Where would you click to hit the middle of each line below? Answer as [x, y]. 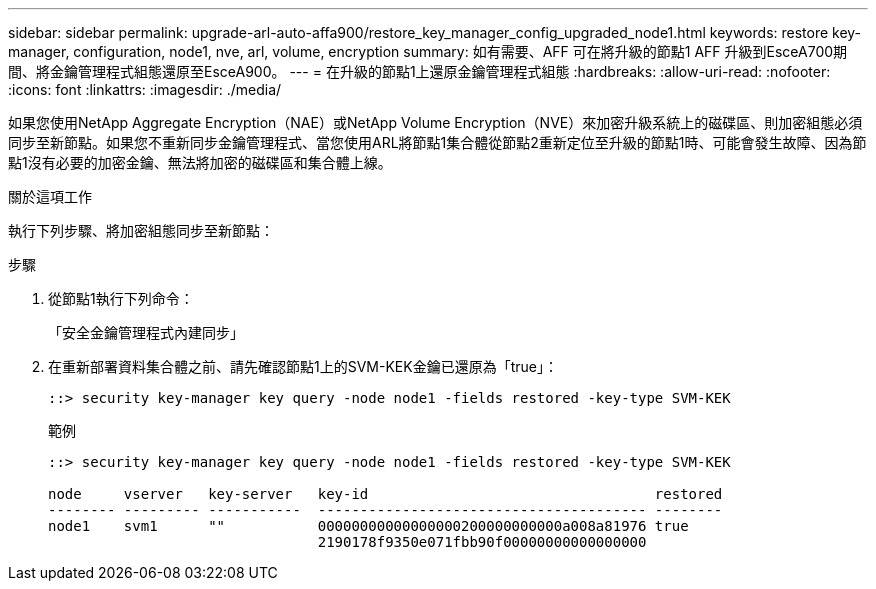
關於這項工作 [50, 196]
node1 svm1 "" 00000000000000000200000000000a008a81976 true [368, 526]
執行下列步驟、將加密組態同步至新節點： [141, 230]
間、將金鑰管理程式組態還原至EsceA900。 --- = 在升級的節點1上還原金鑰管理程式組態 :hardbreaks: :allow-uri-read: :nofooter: [419, 71]
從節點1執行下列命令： [121, 298]
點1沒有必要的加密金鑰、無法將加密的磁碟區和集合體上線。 [200, 162]
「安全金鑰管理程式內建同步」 [146, 332]
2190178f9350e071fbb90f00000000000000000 [482, 542]
